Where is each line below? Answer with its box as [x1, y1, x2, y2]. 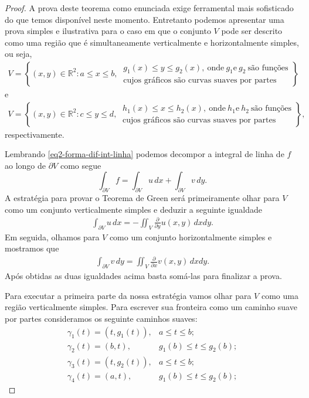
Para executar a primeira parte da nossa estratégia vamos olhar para [5, 289, 252, 301]
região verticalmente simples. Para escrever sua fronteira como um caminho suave [5, 301, 297, 313]
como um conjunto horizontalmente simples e [109, 230, 272, 243]
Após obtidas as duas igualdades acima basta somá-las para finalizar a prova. [5, 270, 282, 282]
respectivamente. [5, 128, 64, 140]
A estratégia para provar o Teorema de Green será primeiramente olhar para [5, 192, 280, 204]
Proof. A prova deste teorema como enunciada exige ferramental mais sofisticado [5, 2, 294, 13]
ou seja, [5, 47, 32, 60]
